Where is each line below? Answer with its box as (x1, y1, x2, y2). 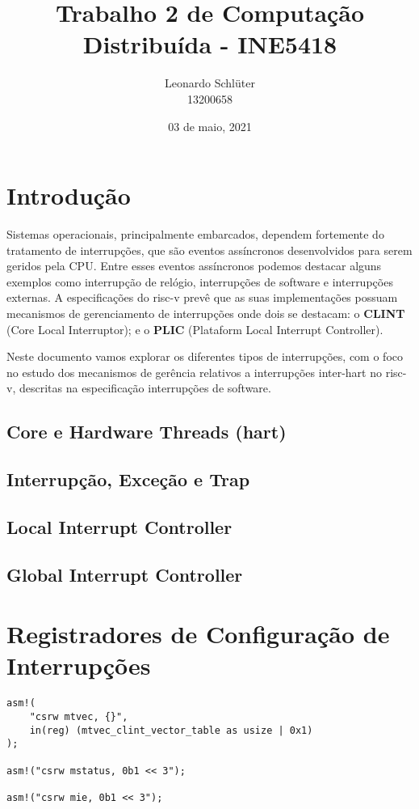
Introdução (6, 179, 131, 212)
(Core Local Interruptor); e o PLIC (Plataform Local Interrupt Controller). (6, 320, 383, 337)
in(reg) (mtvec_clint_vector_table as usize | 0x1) (29, 724, 313, 736)
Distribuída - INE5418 (82, 28, 337, 61)
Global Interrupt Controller (6, 561, 243, 587)
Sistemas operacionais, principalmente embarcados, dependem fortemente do (6, 226, 384, 243)
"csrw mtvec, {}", (29, 711, 128, 723)
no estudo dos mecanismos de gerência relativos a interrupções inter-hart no (6, 363, 382, 380)
